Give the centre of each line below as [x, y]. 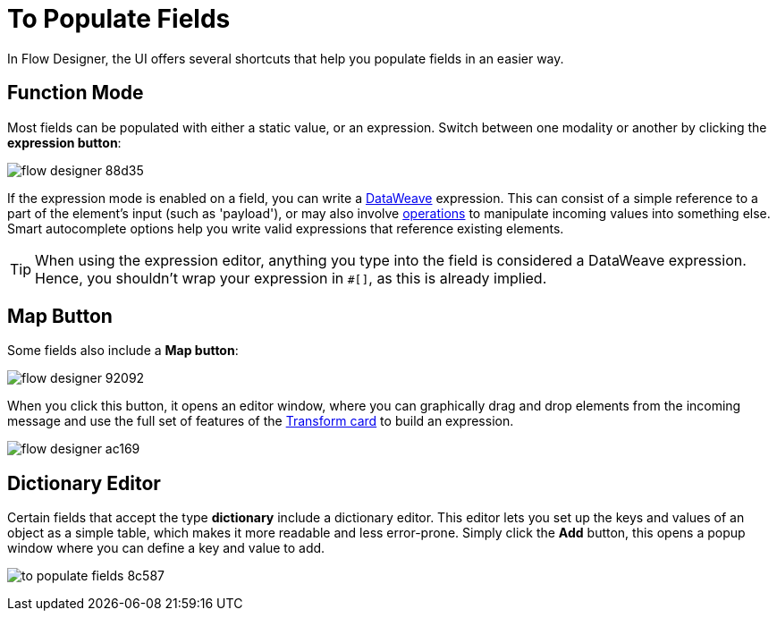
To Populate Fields [119, 19]
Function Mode [76, 93]
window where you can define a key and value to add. [166, 548]
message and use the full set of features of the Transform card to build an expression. [261, 421]
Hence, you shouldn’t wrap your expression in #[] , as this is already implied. [291, 278]
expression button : [64, 142]
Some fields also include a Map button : [123, 351]
